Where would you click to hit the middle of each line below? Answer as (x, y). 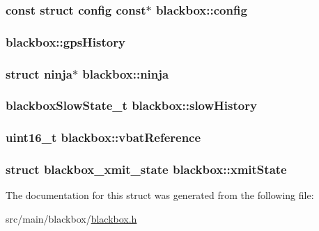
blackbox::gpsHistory (65, 41)
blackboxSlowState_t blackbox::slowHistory (131, 105)
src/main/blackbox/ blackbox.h (71, 219)
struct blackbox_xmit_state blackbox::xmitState (146, 169)
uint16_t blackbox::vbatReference (103, 137)
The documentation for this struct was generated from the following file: (160, 195)
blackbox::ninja (126, 73)
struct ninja (39, 73)
